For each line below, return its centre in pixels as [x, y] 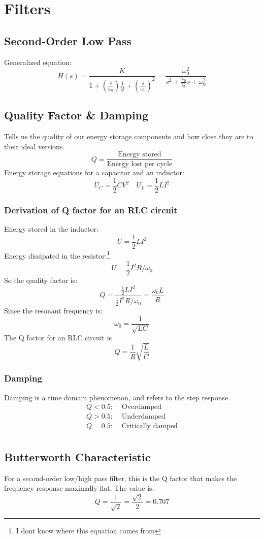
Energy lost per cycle [140, 164]
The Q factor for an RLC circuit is [58, 338]
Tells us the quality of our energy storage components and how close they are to [129, 136]
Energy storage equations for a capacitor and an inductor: [94, 172]
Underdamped [143, 417]
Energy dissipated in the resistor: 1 [57, 255]
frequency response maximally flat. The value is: [79, 488]
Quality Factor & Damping [76, 115]
